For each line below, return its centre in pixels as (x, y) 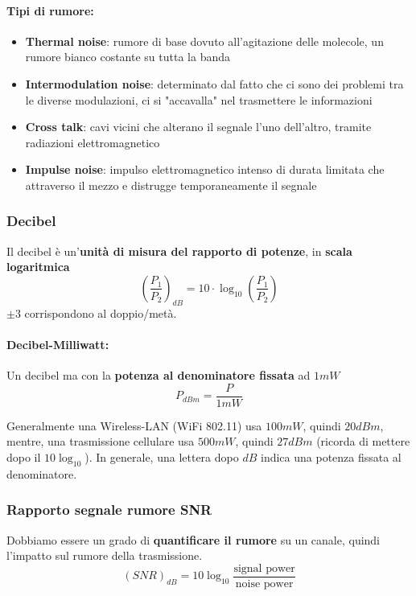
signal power (264, 568)
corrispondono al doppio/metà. (101, 312)
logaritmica (38, 267)
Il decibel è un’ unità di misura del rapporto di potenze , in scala (179, 251)
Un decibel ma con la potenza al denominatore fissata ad (159, 375)
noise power (264, 584)
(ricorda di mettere (363, 441)
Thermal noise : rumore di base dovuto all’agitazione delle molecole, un (204, 41)
